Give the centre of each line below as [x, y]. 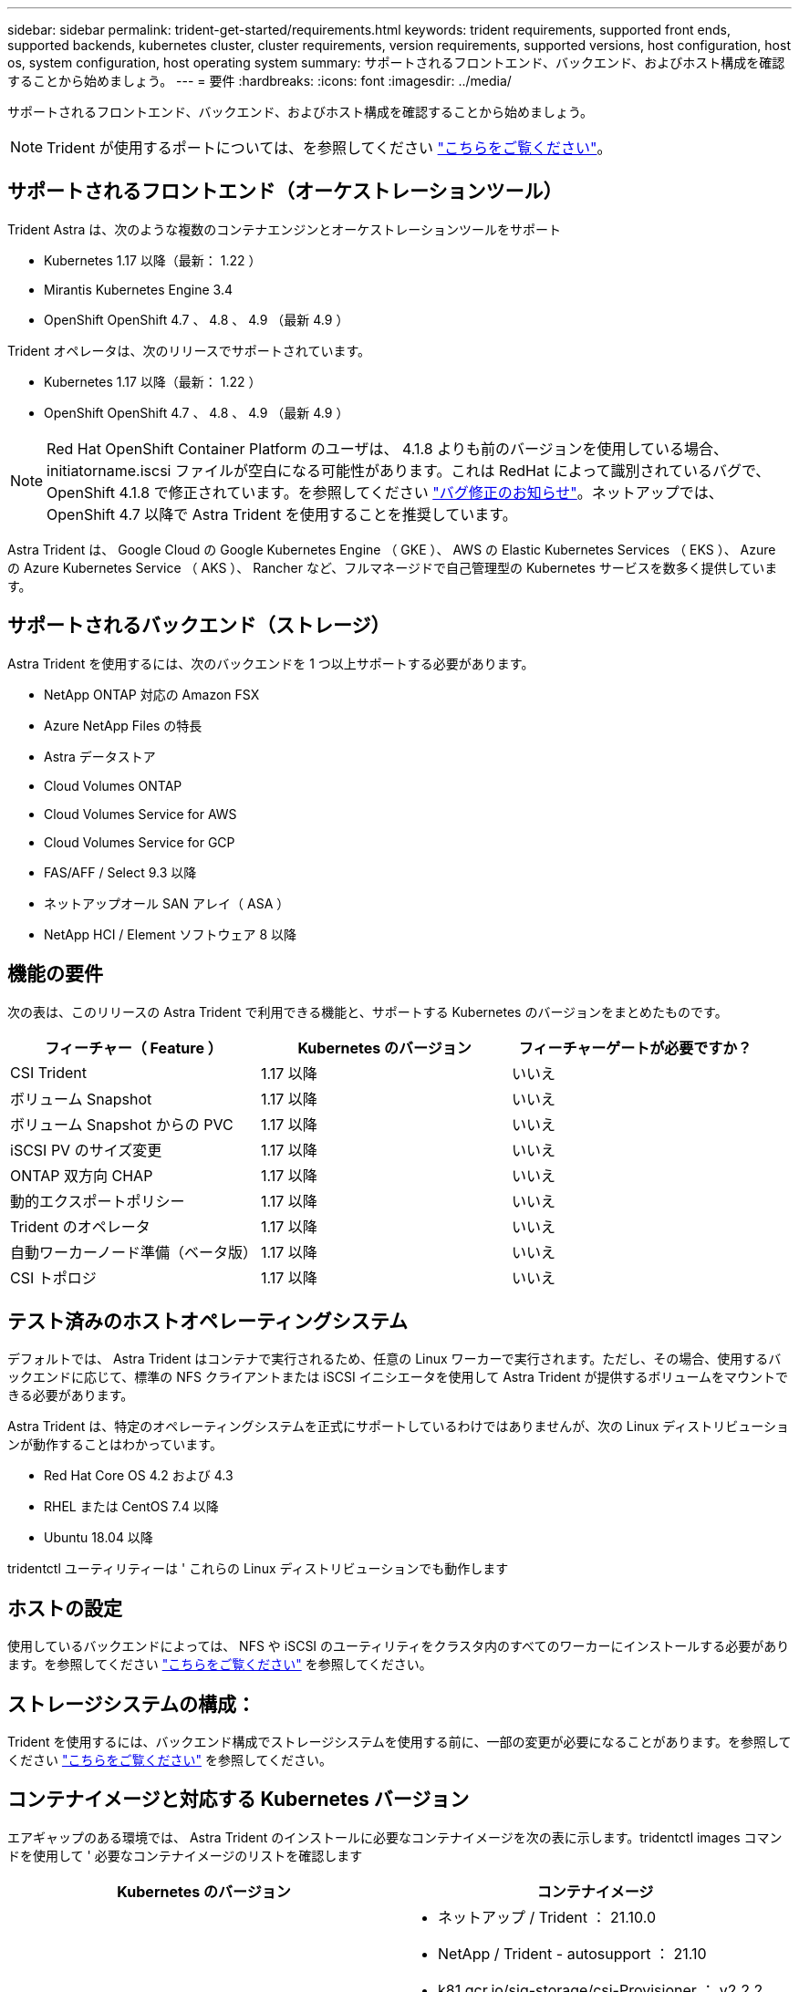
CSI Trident [49, 1072]
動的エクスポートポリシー [98, 1201]
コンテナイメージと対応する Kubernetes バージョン [239, 1800]
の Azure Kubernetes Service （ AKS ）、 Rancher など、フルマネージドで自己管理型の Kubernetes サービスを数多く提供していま [393, 567]
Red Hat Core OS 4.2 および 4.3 [139, 1476]
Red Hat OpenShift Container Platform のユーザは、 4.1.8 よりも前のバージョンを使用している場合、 [388, 448]
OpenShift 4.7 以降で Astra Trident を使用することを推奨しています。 [282, 514]
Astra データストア [100, 756]
